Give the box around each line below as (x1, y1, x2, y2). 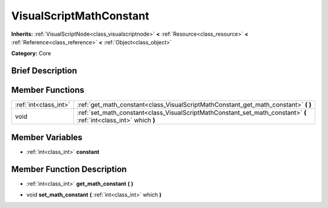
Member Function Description (11, 164, 127, 174)
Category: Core (11, 50, 52, 57)
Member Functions (11, 85, 84, 95)
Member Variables (11, 132, 83, 143)
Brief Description (11, 65, 77, 76)
